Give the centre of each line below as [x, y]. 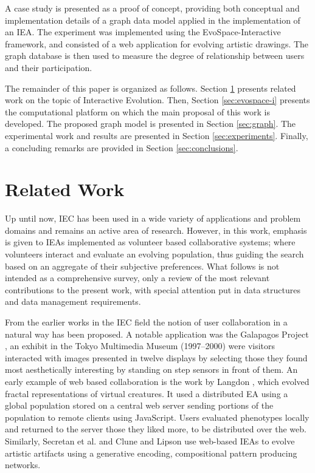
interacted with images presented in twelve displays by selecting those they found [156, 357]
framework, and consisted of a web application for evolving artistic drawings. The [157, 43]
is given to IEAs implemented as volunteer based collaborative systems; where [150, 242]
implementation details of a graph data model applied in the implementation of [153, 20]
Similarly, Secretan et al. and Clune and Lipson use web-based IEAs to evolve [150, 441]
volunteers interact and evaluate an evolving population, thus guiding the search [154, 254]
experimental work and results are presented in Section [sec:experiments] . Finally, [157, 135]
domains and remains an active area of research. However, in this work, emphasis [156, 230]
